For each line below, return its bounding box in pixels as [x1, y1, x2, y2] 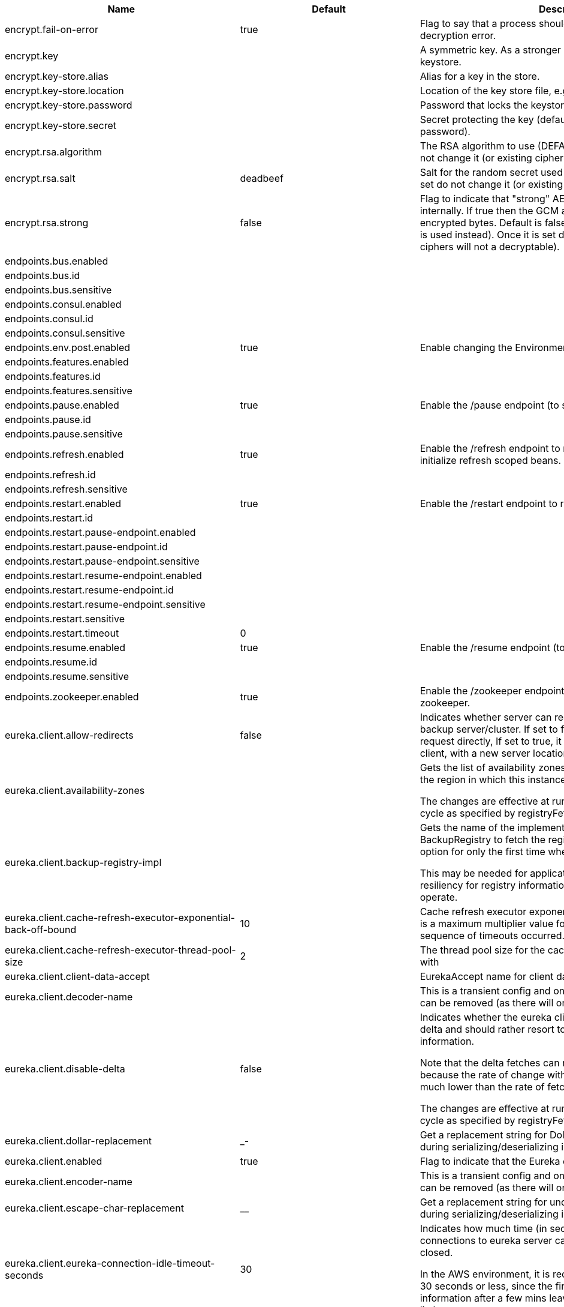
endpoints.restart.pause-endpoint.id [5, 541, 168, 553]
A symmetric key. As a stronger [420, 44, 561, 56]
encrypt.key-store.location [5, 85, 124, 97]
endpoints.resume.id [5, 656, 98, 668]
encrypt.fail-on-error [5, 23, 98, 35]
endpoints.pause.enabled [5, 399, 119, 411]
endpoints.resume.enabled [5, 641, 125, 653]
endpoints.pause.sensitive [5, 428, 123, 440]
